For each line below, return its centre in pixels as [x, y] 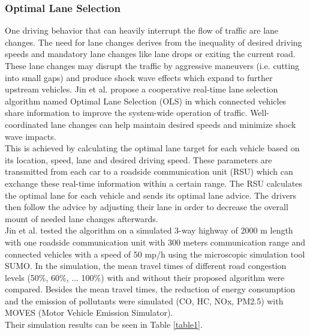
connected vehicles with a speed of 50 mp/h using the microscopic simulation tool [155, 254]
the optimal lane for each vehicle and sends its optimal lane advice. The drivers [151, 195]
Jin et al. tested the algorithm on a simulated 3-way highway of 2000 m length [149, 230]
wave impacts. [31, 136]
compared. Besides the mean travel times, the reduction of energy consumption [150, 289]
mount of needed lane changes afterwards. [82, 218]
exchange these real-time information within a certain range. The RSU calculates [154, 183]
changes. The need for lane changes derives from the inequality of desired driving [154, 42]
